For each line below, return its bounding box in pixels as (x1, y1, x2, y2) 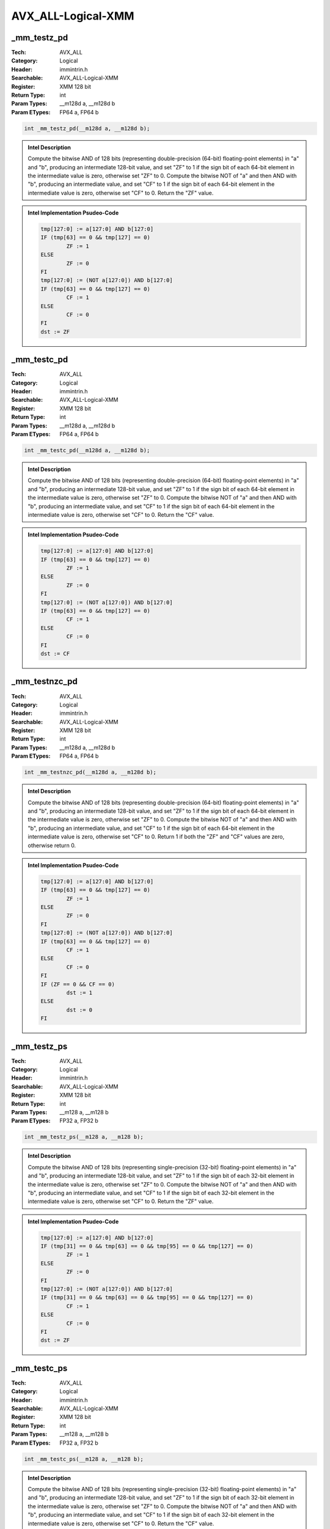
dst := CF (40, 650, 70, 657)
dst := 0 (66, 1006, 93, 1013)
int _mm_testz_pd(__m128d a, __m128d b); (24, 125, 150, 131)
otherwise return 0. (28, 842, 76, 849)
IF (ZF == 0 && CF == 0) (40, 980, 116, 988)
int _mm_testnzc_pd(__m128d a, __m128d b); (24, 769, 157, 776)
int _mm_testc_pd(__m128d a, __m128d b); (24, 447, 150, 454)
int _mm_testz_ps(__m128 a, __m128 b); (24, 1133, 144, 1141)
